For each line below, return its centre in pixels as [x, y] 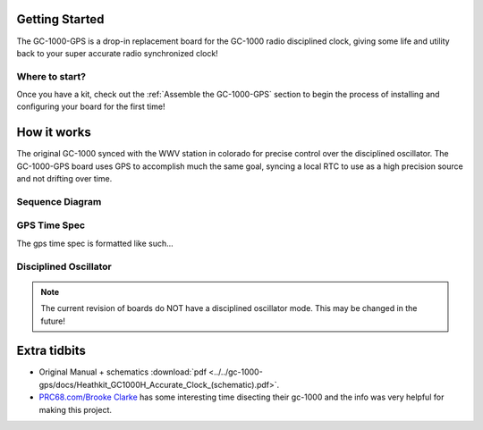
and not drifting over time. [64, 179]
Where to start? [51, 76]
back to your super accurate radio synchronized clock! [117, 53]
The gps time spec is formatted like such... [95, 243]
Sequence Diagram [59, 201]
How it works [54, 133]
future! [53, 321]
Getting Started [60, 19]
